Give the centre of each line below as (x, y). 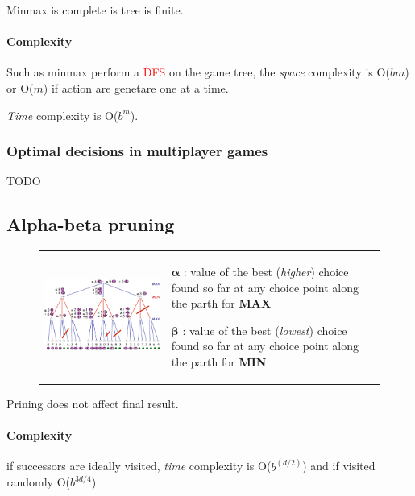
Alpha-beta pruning (91, 224)
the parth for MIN (219, 361)
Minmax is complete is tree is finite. (95, 10)
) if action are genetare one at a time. (136, 87)
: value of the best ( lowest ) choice (265, 330)
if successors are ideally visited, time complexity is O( (139, 466)
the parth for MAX (221, 303)
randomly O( (39, 482)
